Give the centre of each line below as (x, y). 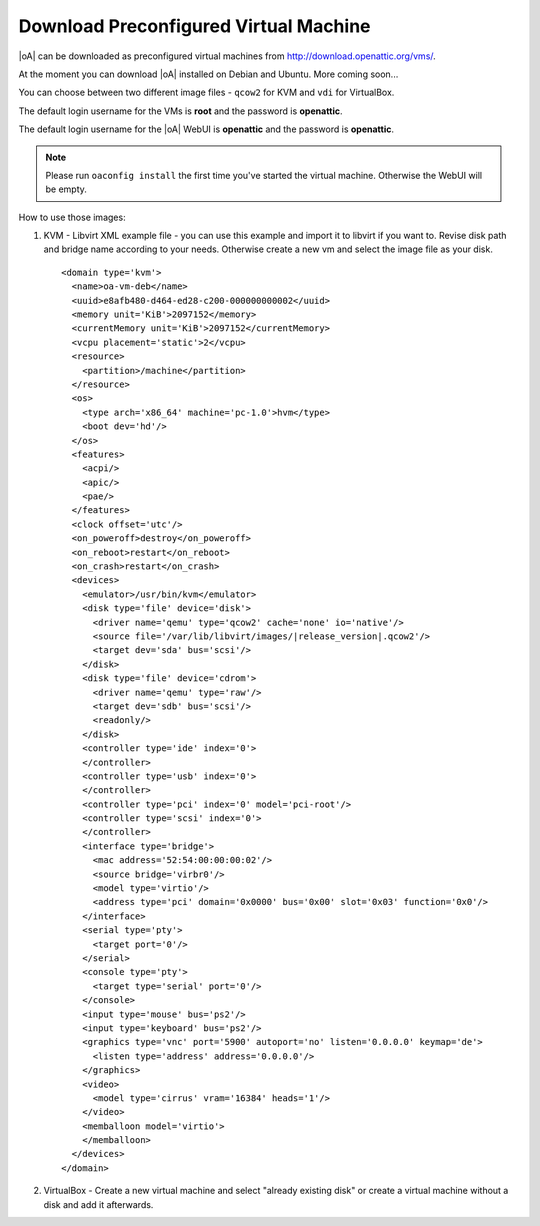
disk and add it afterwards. (98, 1204)
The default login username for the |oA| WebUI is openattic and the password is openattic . (206, 129)
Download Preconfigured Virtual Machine (194, 26)
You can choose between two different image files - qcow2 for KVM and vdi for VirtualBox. (206, 92)
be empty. (66, 189)
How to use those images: (72, 217)
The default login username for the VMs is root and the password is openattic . (181, 111)
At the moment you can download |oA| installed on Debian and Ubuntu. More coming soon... (208, 74)
